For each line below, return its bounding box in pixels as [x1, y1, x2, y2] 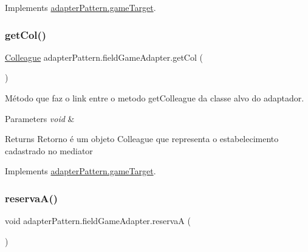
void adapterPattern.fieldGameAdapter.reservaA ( [5, 214, 191, 227]
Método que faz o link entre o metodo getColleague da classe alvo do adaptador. [5, 92, 304, 104]
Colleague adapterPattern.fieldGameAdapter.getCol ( [5, 50, 203, 63]
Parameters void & [5, 112, 75, 124]
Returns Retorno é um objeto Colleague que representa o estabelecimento [5, 132, 279, 145]
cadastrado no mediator [5, 144, 93, 157]
